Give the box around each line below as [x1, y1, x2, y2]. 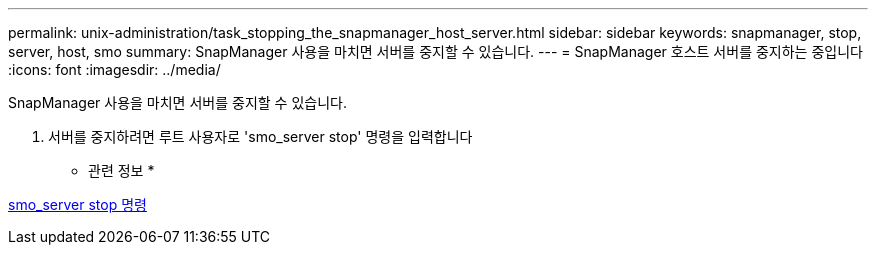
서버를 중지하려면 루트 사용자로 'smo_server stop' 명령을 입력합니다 [48, 128, 473, 145]
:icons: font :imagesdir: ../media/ [8, 61, 221, 78]
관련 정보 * [88, 162, 155, 179]
